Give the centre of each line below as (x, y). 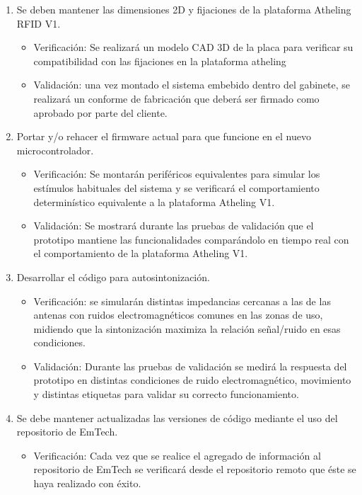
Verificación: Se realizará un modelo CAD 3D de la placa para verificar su (193, 47)
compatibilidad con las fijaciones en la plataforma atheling (160, 61)
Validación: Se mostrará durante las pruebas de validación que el (174, 226)
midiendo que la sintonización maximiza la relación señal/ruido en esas (187, 328)
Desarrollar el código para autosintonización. (113, 277)
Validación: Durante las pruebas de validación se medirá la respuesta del (190, 366)
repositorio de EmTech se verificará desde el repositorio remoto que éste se (195, 469)
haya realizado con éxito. (87, 483)
